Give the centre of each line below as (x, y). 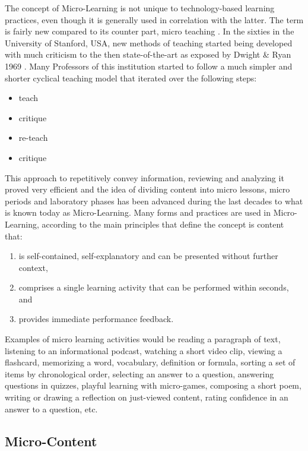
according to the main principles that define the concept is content (163, 224)
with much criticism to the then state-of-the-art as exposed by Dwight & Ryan (148, 54)
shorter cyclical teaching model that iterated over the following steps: (131, 78)
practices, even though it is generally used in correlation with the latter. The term (154, 19)
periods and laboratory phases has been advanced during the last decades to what (154, 201)
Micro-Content (51, 441)
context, (33, 267)
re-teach (33, 138)
